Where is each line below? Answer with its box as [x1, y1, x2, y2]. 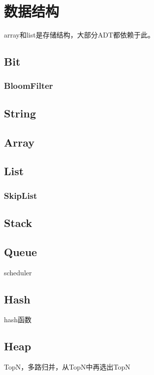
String [4, 105, 36, 120]
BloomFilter [4, 79, 53, 92]
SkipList [4, 189, 37, 201]
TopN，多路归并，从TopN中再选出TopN [4, 362, 130, 372]
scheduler [4, 267, 32, 277]
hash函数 [4, 314, 32, 325]
